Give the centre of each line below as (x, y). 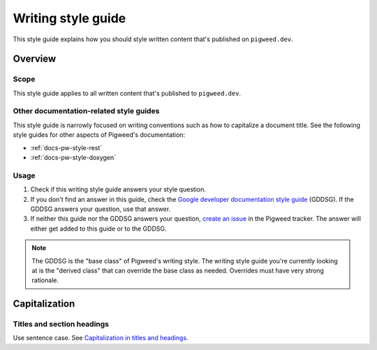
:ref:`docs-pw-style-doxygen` (73, 158)
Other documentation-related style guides (86, 111)
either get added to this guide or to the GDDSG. (98, 228)
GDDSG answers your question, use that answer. (101, 209)
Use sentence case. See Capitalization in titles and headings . (101, 338)
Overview (35, 59)
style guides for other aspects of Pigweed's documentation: (99, 135)
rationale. (45, 280)
